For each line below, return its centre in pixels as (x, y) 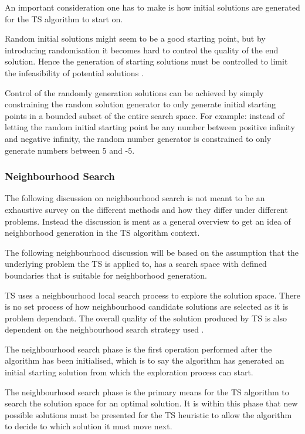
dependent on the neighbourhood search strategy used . (104, 329)
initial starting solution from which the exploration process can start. (129, 372)
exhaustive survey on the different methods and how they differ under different (146, 209)
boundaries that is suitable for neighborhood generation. (106, 275)
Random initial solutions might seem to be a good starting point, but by (135, 38)
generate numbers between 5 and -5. (70, 150)
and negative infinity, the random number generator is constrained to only (138, 138)
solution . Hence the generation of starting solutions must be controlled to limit (146, 61)
